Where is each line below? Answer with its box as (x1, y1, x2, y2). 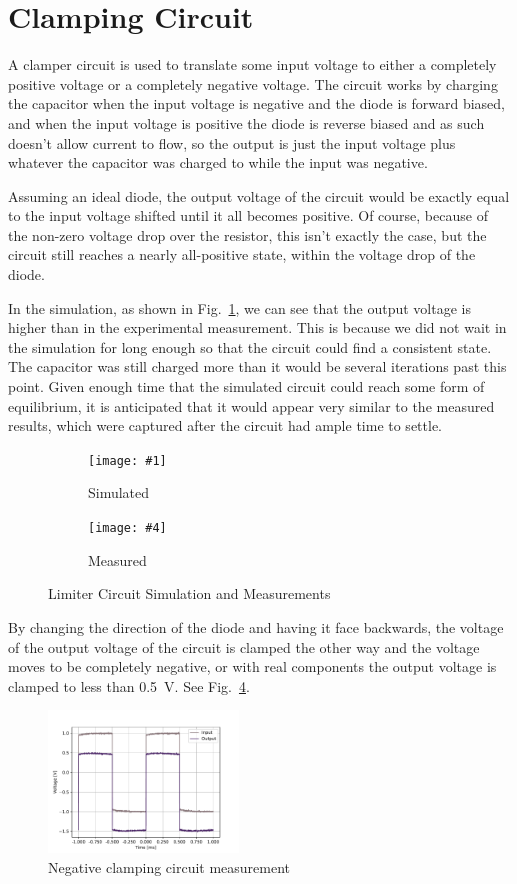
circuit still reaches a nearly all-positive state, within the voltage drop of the (8, 244, 476, 265)
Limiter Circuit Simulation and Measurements (48, 583, 331, 604)
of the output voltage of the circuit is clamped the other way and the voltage (8, 636, 480, 657)
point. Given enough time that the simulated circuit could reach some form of (8, 376, 485, 397)
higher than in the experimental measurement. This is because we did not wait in (8, 317, 507, 338)
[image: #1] (88, 453, 167, 468)
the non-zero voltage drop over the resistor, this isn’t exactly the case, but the (8, 224, 487, 245)
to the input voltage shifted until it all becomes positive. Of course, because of (8, 205, 488, 226)
